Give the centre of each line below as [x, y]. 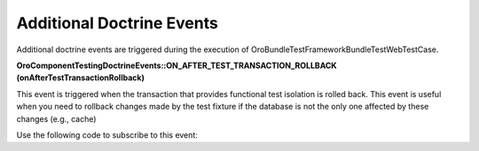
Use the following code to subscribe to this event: [107, 135]
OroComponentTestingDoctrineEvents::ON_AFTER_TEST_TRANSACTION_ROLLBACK [177, 65]
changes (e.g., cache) [56, 118]
